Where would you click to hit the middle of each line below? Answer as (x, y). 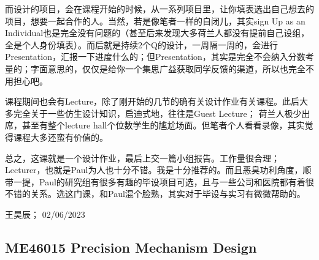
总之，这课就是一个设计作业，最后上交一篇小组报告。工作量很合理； (142, 158)
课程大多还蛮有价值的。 (60, 137)
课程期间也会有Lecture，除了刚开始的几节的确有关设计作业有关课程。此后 (152, 101)
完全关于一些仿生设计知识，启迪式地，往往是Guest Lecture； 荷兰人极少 (157, 113)
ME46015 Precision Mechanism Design (131, 247)
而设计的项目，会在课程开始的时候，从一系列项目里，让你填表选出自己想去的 (159, 9)
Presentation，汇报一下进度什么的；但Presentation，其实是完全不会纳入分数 (155, 57)
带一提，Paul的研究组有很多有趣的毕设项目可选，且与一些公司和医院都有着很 (159, 181)
